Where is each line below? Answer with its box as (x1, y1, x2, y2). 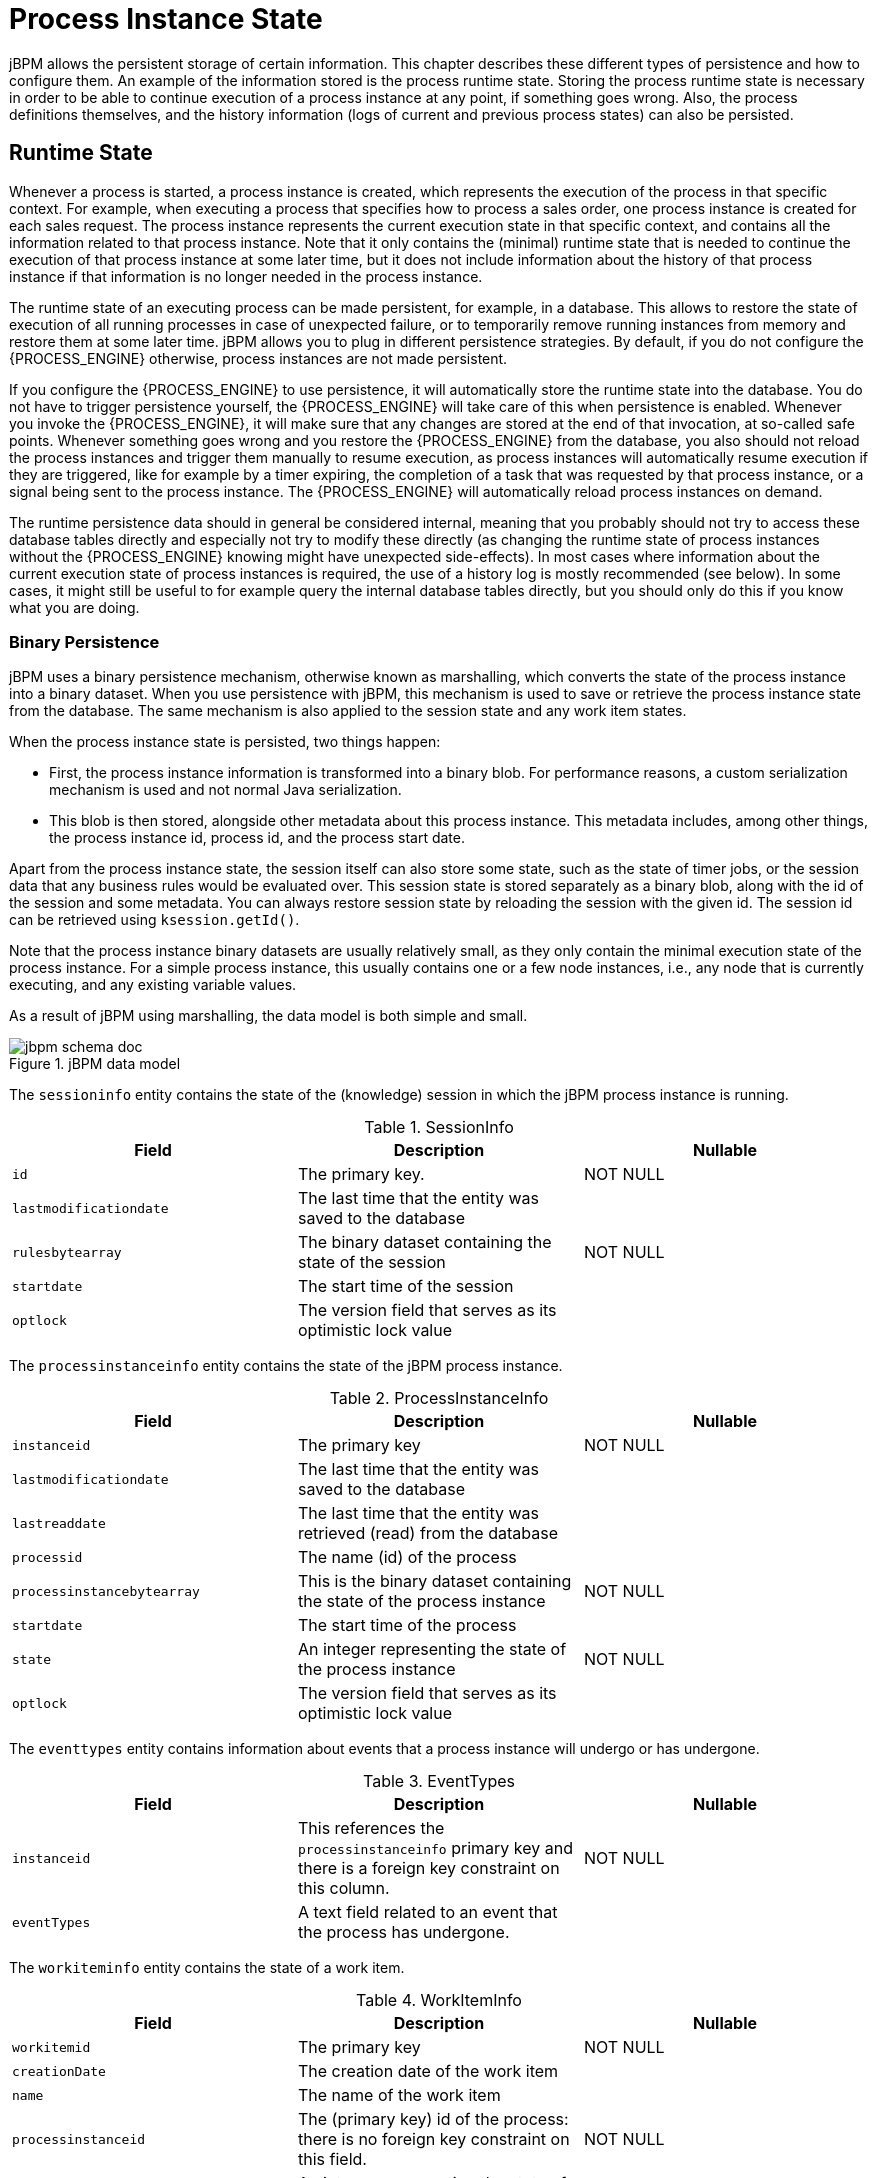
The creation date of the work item (297, 2061, 559, 2082)
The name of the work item (297, 2085, 501, 2106)
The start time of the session (297, 1276, 514, 1297)
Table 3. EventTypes (363, 1771, 515, 1792)
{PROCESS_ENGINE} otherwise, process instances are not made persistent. (9, 349, 508, 367)
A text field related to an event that (297, 1902, 558, 1923)
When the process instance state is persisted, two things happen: (9, 733, 441, 751)
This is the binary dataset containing (297, 1571, 572, 1592)
